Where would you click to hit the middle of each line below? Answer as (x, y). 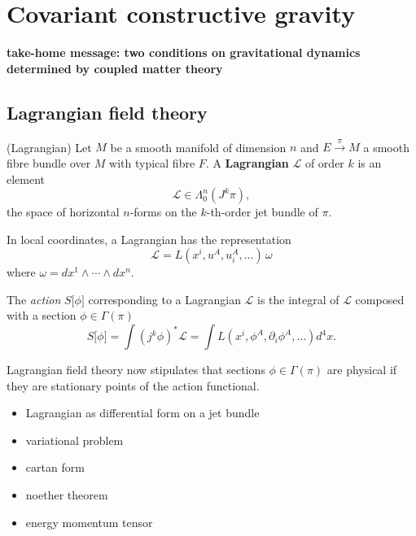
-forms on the (163, 212)
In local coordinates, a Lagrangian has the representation (149, 239)
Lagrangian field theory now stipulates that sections (136, 370)
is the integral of (298, 299)
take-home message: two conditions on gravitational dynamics (184, 52)
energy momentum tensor (89, 522)
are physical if (362, 370)
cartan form (55, 467)
